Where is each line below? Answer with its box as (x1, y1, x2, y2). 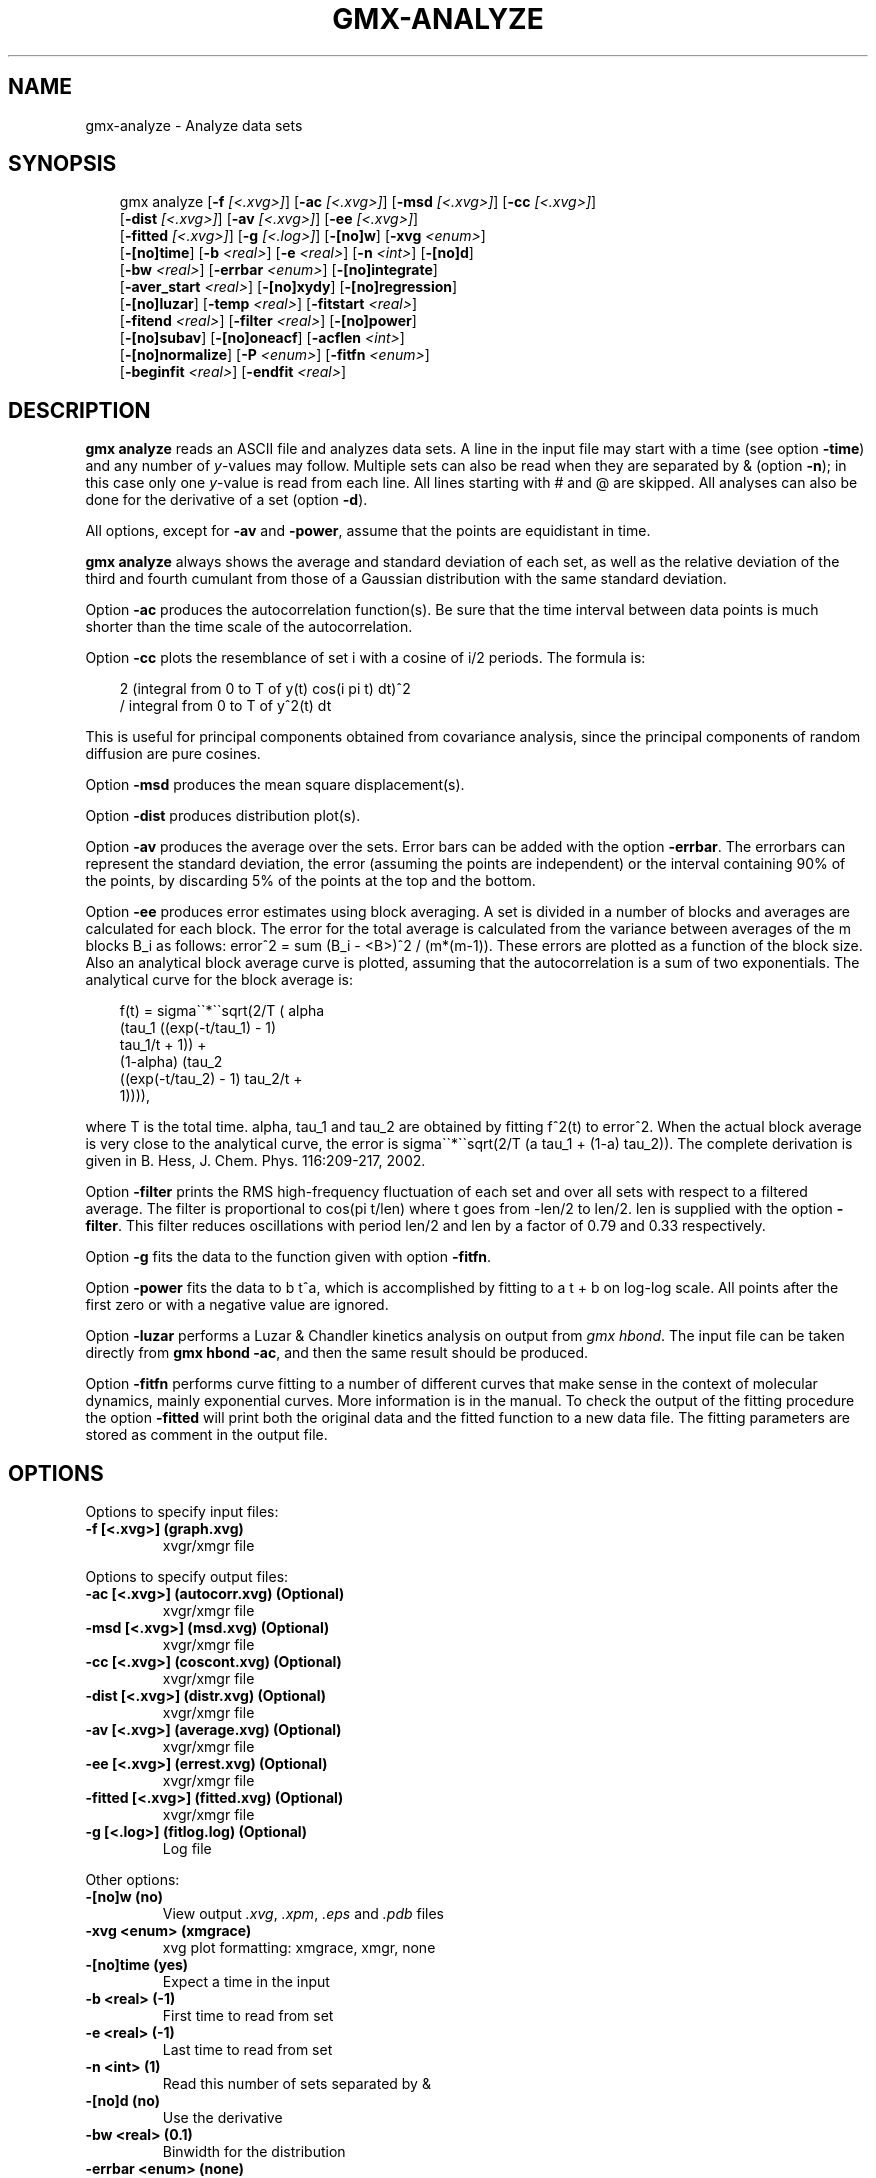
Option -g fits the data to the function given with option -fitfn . (85, 1248, 491, 1266)
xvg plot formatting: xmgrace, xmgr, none (162, 1939, 436, 1957)
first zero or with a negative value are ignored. (85, 1296, 389, 1314)
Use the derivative (162, 2109, 283, 2127)
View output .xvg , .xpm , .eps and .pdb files (162, 1905, 444, 1923)
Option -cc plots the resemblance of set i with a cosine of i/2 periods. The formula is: (85, 649, 646, 667)
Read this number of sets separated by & (162, 2075, 431, 2093)
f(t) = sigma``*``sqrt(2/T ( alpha (119, 1002, 325, 1020)
